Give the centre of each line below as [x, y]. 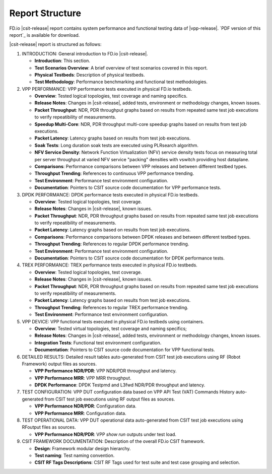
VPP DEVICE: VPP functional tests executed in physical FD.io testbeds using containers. [113, 321]
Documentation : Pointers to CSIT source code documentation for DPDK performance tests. [130, 258]
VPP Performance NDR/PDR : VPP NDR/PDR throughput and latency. [106, 371]
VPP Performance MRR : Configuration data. [80, 413]
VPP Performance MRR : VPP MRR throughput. [83, 378]
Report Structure [45, 13]
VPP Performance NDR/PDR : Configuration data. [86, 406]
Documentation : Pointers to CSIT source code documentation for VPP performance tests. [128, 188]
